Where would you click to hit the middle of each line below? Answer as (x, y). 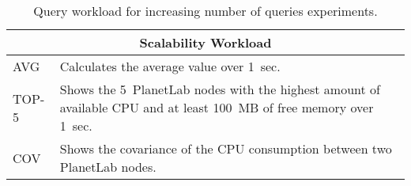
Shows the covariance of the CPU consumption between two (226, 148)
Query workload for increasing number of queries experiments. (205, 11)
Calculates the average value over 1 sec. (170, 66)
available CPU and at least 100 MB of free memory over (217, 107)
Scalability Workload (205, 42)
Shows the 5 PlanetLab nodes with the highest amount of (220, 89)
